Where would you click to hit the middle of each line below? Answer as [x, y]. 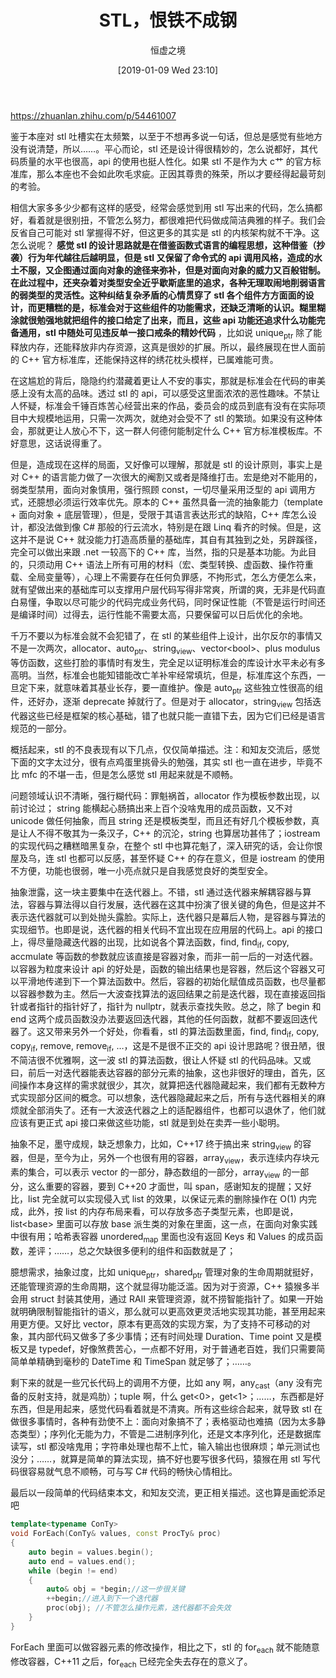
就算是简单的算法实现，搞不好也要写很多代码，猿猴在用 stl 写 [186, 1459]
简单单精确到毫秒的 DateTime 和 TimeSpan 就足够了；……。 [133, 1361]
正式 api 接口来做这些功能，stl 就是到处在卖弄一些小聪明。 [164, 1122]
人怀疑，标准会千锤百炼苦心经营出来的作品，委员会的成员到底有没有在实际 [163, 405]
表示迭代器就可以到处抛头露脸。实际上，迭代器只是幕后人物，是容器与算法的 [168, 917]
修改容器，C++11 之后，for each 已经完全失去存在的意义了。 [131, 1662]
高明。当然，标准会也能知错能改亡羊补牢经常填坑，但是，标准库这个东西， [163, 675]
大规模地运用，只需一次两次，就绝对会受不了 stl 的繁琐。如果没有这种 [171, 418]
